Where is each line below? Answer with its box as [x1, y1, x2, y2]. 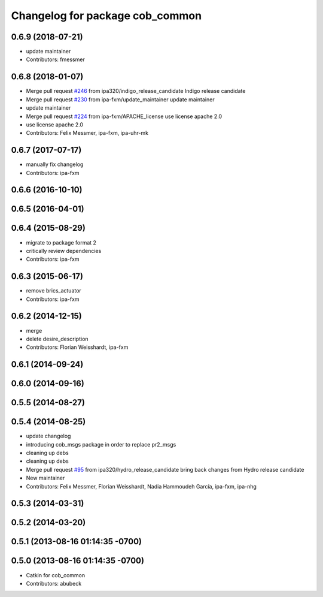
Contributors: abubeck [26, 580, 82, 587]
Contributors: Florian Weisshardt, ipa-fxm [26, 343, 129, 351]
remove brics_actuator [26, 287, 82, 294]
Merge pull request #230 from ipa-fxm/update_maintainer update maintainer [26, 96, 215, 103]
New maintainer [26, 474, 65, 482]
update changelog [26, 432, 71, 440]
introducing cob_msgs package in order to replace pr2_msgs [26, 441, 176, 448]
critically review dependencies [26, 247, 102, 254]
